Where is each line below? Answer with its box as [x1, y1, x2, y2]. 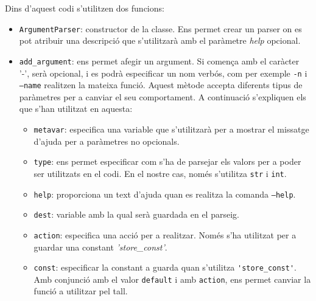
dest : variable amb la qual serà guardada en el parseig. [33, 208, 239, 221]
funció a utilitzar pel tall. [33, 285, 128, 297]
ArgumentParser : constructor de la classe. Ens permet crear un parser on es [19, 22, 302, 35]
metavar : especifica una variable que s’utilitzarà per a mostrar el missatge [33, 123, 309, 135]
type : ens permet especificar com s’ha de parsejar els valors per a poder [33, 155, 301, 168]
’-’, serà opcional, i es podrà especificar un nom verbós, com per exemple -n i [19, 66, 307, 79]
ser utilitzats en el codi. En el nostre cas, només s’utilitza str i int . [33, 167, 287, 179]
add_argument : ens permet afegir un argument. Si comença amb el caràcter [19, 54, 300, 67]
